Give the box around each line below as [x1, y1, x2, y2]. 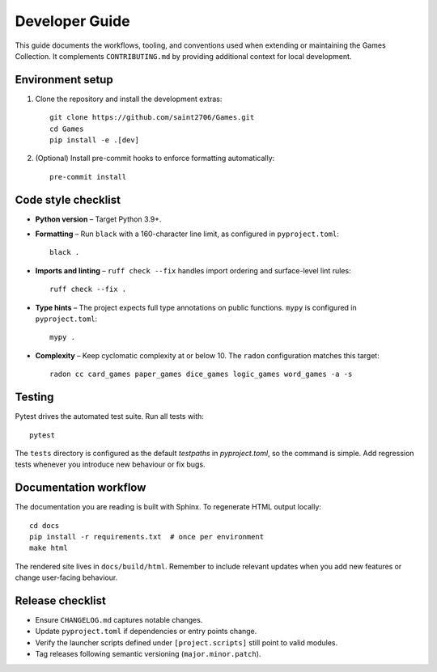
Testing [15, 391, 54, 404]
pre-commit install [49, 172, 127, 181]
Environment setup [15, 73, 113, 87]
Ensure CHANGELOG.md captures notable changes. [35, 615, 203, 625]
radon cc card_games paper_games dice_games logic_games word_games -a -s [49, 370, 353, 379]
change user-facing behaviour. [15, 573, 118, 582]
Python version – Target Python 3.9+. [35, 214, 162, 224]
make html [29, 543, 68, 553]
